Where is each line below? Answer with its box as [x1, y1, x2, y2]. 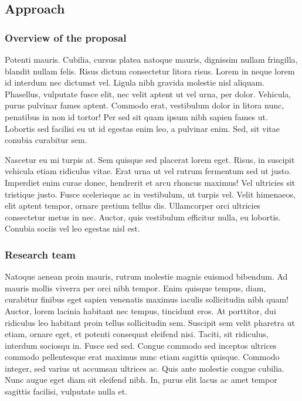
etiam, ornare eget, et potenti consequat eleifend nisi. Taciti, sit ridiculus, [5, 328, 269, 340]
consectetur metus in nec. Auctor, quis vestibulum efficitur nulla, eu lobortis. [5, 210, 281, 223]
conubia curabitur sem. [5, 134, 87, 146]
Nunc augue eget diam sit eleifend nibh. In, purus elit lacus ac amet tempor [5, 373, 277, 386]
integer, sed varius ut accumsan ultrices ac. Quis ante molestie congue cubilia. [5, 362, 284, 374]
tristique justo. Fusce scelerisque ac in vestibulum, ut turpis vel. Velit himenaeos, [5, 188, 296, 200]
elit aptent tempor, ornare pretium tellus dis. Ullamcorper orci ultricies [5, 199, 261, 212]
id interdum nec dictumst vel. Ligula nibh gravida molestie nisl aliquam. [5, 76, 265, 89]
